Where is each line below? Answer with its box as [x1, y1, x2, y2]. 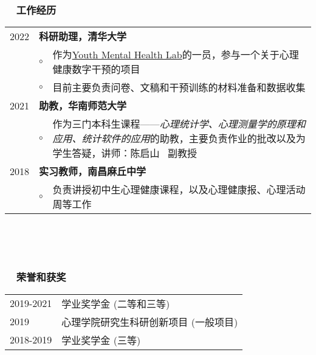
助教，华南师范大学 [39, 98, 127, 113]
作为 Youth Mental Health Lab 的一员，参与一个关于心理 [52, 47, 299, 62]
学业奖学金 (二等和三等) [61, 296, 170, 311]
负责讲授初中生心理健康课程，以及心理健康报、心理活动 [52, 182, 306, 197]
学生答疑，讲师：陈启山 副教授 [52, 146, 197, 160]
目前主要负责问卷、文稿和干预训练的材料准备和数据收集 [52, 80, 306, 95]
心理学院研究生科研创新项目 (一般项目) [61, 314, 238, 329]
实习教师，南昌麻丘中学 [39, 164, 146, 179]
